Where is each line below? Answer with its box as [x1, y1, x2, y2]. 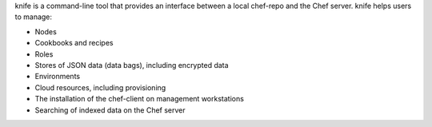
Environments [34, 72, 80, 81]
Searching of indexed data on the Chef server [34, 105, 186, 115]
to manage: [14, 12, 52, 22]
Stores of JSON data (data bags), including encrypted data [34, 60, 229, 69]
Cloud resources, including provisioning [34, 82, 166, 92]
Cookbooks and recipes [34, 38, 114, 48]
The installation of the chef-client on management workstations [34, 94, 244, 104]
